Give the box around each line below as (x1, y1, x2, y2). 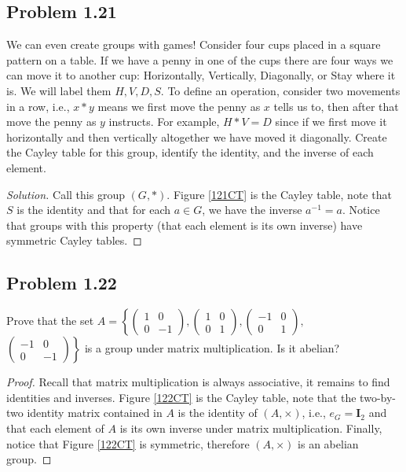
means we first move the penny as (97, 98, 261, 114)
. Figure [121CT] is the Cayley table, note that (166, 186, 392, 202)
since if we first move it (275, 113, 387, 130)
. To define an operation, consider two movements (160, 82, 401, 98)
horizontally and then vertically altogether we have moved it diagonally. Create (6, 128, 387, 145)
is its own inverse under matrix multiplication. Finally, (119, 419, 382, 436)
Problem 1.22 (6, 271, 117, 295)
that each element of (6, 419, 104, 436)
